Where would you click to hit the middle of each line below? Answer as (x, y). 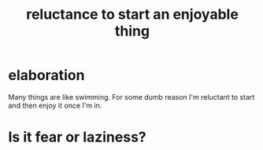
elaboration (46, 75)
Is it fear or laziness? (78, 137)
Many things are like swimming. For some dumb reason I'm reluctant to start (131, 97)
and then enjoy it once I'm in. (55, 105)
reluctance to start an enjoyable (132, 15)
